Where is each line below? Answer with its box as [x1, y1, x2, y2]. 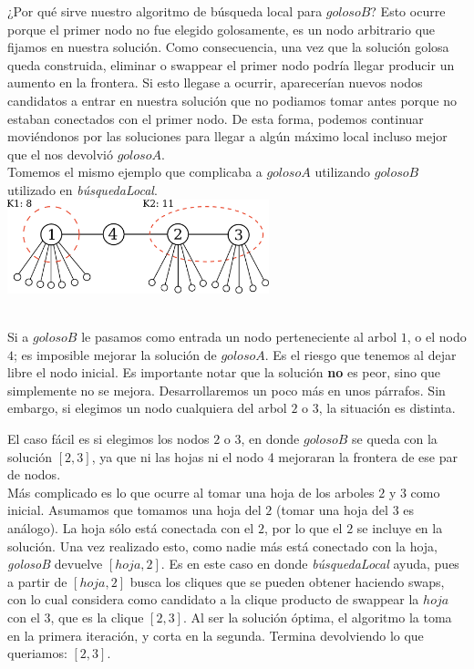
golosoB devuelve [7, 554, 103, 573]
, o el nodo [407, 327, 467, 346]
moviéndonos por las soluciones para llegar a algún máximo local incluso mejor [7, 127, 448, 146]
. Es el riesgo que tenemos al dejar [264, 345, 457, 364]
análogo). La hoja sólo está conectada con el [7, 518, 254, 537]
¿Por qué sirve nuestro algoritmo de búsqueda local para [7, 2, 323, 20]
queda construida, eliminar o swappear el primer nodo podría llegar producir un [7, 55, 455, 74]
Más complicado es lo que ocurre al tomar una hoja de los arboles [7, 482, 375, 501]
